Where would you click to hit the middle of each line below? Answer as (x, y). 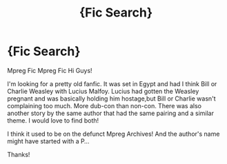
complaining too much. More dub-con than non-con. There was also (105, 105)
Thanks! (19, 154)
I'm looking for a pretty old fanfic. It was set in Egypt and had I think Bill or (112, 83)
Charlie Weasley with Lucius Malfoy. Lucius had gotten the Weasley (103, 91)
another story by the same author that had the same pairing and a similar (110, 113)
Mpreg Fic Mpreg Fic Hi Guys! (50, 70)
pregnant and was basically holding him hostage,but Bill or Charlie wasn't (111, 99)
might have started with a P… (48, 141)
